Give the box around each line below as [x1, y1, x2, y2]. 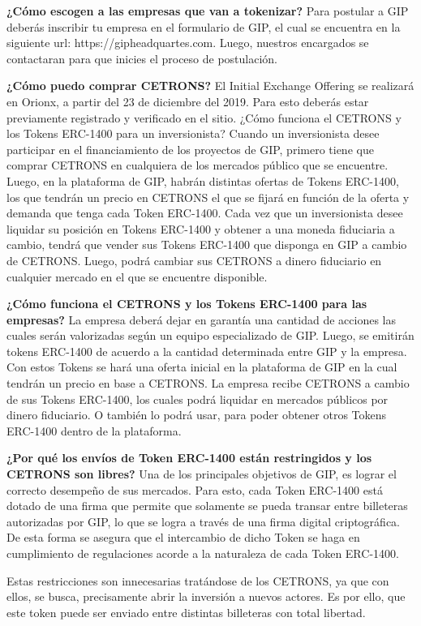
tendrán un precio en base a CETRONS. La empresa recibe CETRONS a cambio [6, 375, 410, 392]
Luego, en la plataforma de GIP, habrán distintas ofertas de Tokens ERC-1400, [6, 172, 399, 189]
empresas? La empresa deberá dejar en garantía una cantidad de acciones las [6, 311, 397, 328]
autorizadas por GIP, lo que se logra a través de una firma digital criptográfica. [6, 512, 400, 530]
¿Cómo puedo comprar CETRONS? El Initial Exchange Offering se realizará [6, 77, 415, 94]
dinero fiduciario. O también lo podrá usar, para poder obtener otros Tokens [6, 406, 387, 423]
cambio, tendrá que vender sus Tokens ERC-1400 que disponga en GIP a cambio [6, 236, 407, 253]
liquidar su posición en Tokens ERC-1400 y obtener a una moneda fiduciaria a [6, 220, 395, 237]
